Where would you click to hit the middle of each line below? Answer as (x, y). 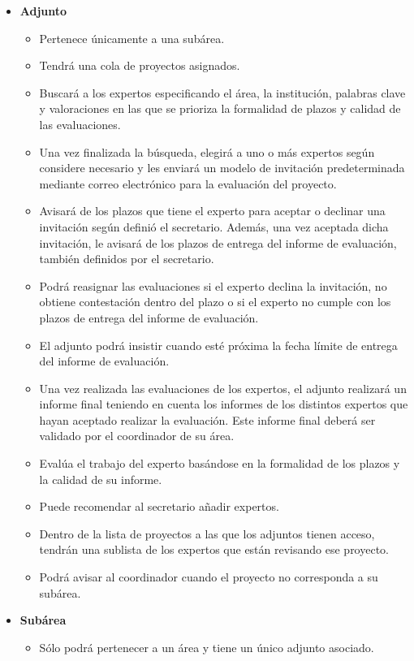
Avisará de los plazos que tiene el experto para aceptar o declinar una (212, 211)
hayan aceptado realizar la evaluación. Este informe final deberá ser (207, 419)
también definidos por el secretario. (127, 259)
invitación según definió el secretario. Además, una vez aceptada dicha (214, 226)
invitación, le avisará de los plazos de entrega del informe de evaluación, (218, 242)
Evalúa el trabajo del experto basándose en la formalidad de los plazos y (220, 463)
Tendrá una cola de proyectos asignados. (140, 65)
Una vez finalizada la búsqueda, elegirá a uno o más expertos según (207, 151)
